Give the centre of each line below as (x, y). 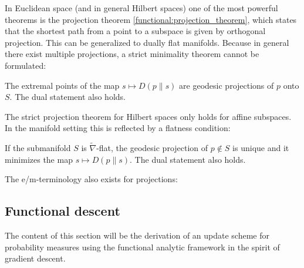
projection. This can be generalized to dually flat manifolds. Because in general (147, 42)
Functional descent (63, 211)
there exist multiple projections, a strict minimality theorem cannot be (132, 54)
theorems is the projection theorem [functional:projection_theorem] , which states (151, 19)
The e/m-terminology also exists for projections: (91, 179)
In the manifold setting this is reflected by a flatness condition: (118, 128)
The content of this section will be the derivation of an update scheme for (137, 235)
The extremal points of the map (62, 85)
